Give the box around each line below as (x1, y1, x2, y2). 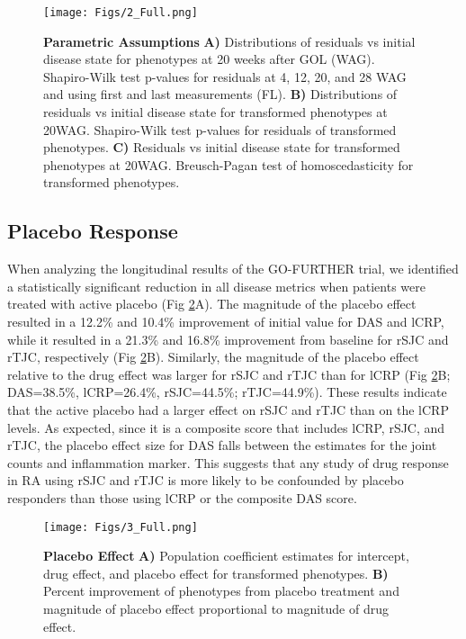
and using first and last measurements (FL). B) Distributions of (43, 85, 398, 103)
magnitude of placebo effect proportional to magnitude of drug (43, 598, 389, 617)
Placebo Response (7, 217, 178, 245)
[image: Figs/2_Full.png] (43, 6, 198, 19)
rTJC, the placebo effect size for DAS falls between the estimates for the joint (7, 436, 437, 454)
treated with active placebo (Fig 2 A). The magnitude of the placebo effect (7, 294, 417, 313)
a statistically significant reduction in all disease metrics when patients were (7, 276, 426, 295)
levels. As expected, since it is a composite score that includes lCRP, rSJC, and (7, 418, 445, 436)
